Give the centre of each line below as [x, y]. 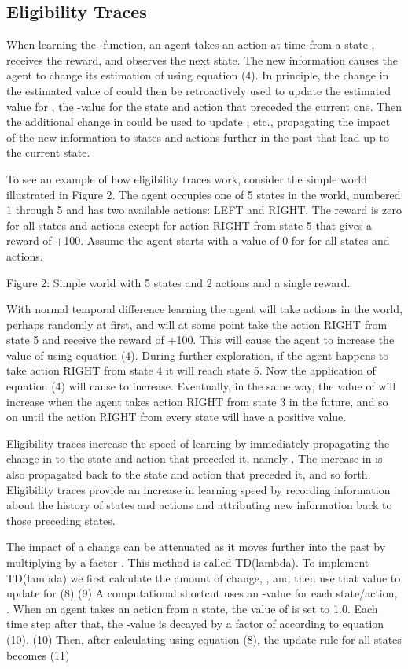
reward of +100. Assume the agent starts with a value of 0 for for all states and [198, 240]
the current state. [48, 152]
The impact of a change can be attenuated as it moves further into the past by [196, 547]
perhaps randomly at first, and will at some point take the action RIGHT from [197, 324]
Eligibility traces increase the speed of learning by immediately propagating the [198, 443]
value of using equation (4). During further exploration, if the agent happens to [198, 355]
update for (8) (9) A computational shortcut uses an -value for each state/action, [202, 593]
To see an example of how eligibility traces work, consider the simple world [187, 178]
